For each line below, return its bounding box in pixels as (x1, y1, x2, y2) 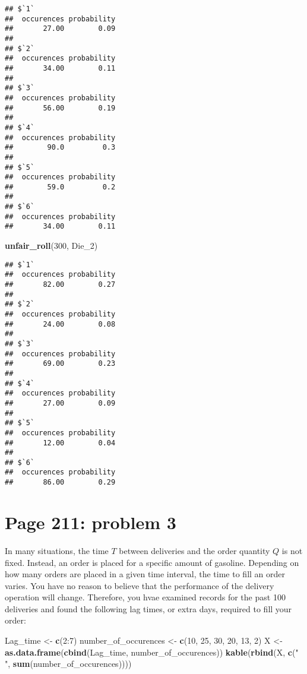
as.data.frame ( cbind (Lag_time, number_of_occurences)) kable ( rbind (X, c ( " (5, 645, 299, 658)
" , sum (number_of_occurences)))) (5, 657, 132, 670)
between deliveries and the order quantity (119, 544, 270, 556)
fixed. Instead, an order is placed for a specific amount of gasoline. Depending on (5, 556, 299, 568)
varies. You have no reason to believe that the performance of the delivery (5, 579, 274, 591)
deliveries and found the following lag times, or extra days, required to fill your (5, 602, 292, 615)
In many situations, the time (5, 544, 109, 556)
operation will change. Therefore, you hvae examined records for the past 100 (5, 591, 286, 603)
